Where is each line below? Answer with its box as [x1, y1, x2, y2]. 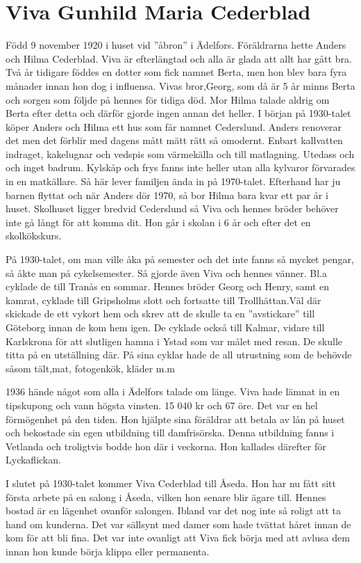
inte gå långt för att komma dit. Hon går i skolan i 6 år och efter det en [6, 214, 311, 229]
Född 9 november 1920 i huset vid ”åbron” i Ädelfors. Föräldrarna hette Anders [6, 38, 346, 52]
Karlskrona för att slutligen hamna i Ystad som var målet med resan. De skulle [6, 333, 343, 348]
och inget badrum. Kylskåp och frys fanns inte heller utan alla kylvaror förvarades [6, 160, 355, 175]
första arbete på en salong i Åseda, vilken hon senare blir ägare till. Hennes [6, 489, 326, 504]
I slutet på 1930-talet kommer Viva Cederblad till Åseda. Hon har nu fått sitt [6, 475, 336, 490]
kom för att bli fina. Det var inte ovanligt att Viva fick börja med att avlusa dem [6, 530, 350, 545]
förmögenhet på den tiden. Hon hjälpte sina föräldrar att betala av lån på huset [6, 411, 345, 426]
